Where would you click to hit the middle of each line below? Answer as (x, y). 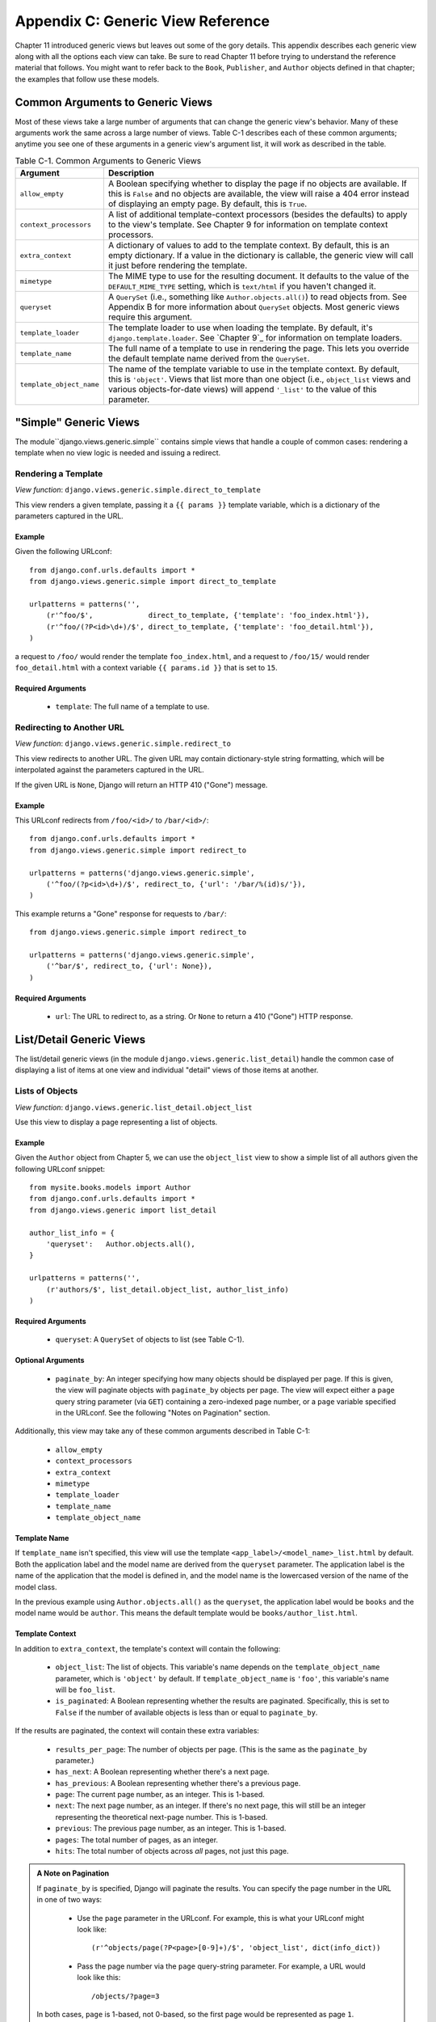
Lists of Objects (46, 1091)
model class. (36, 1587)
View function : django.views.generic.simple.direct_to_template (138, 490)
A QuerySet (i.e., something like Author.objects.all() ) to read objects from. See (258, 297)
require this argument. (150, 317)
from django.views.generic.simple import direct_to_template (153, 582)
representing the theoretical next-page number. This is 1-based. (161, 1817)
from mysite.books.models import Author (110, 1188)
